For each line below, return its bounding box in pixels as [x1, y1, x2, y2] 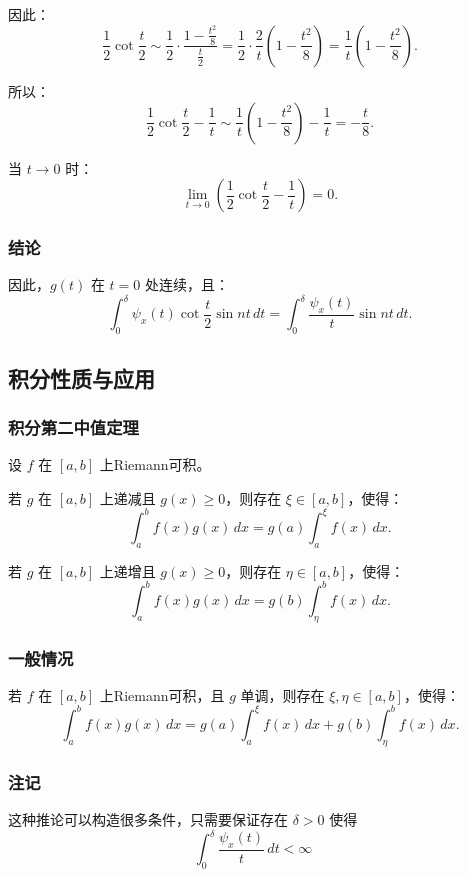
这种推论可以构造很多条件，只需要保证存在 [8, 808, 288, 829]
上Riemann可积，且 [99, 684, 225, 705]
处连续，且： [144, 274, 229, 295]
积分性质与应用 [8, 362, 155, 393]
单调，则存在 [240, 684, 325, 705]
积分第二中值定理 [8, 414, 139, 439]
